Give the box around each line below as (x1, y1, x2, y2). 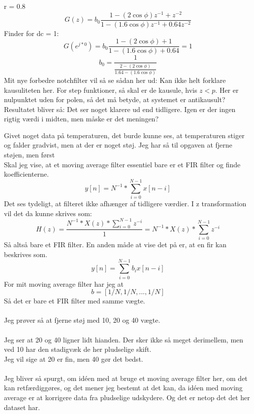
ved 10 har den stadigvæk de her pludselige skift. (4, 344, 152, 354)
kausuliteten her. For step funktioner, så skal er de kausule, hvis (4, 84, 197, 95)
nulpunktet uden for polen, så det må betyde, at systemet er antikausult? (4, 94, 225, 105)
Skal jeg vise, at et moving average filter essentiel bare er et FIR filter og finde (4, 159, 241, 169)
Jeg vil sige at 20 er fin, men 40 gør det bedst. (4, 353, 143, 364)
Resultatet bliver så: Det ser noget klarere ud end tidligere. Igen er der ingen (4, 104, 236, 114)
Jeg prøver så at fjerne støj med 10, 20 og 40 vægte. (4, 315, 160, 325)
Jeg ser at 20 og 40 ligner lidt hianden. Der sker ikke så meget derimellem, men (4, 334, 244, 344)
